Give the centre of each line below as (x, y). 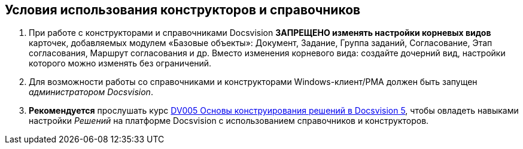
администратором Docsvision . (91, 92)
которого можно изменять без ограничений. (120, 63)
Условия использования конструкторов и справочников (183, 10)
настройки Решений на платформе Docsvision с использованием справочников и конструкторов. (229, 121)
